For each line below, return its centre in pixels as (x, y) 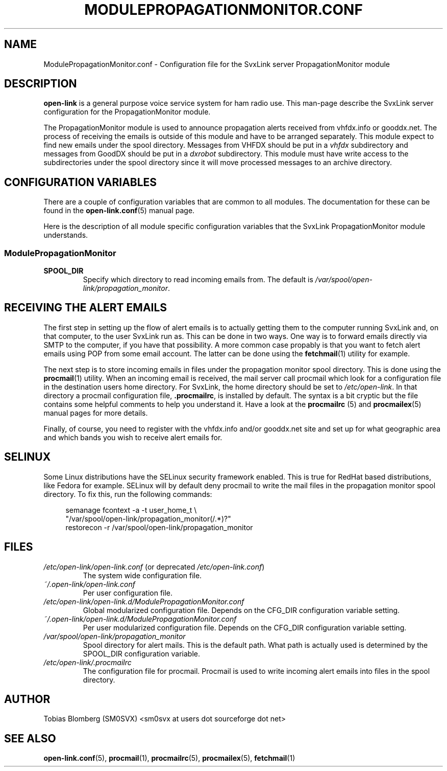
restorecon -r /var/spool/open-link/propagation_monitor (159, 527)
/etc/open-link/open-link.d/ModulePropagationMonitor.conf (144, 601)
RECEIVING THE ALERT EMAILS (86, 308)
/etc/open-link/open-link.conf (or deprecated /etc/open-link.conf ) (154, 566)
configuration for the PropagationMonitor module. (127, 112)
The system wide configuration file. (142, 575)
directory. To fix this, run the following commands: (128, 494)
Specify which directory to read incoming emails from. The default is (198, 280)
